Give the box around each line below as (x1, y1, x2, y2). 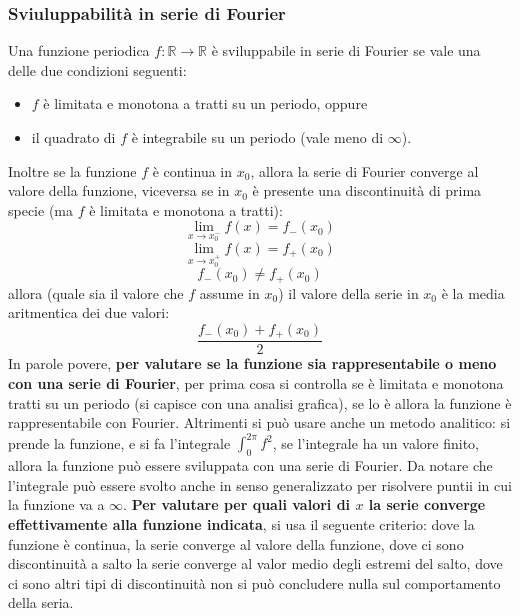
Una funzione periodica (8, 40, 150, 61)
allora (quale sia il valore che (8, 282, 184, 303)
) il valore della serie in (278, 282, 419, 303)
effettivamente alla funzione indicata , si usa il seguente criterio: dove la (8, 513, 475, 534)
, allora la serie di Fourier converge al (250, 160, 479, 181)
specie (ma (8, 199, 74, 220)
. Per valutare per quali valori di (123, 494, 351, 515)
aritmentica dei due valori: (8, 302, 170, 323)
